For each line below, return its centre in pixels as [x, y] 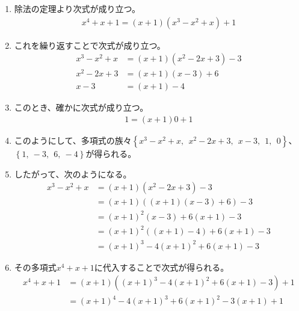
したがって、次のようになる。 [73, 174]
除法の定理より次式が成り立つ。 [77, 8]
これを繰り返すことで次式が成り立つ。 [90, 45]
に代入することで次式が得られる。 [162, 267]
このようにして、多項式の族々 [73, 140]
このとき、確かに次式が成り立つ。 [81, 107]
